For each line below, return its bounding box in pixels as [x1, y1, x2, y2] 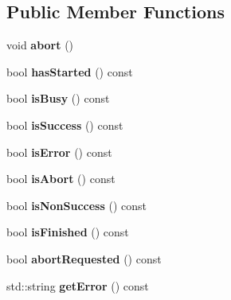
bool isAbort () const [6, 170, 115, 187]
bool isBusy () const [6, 90, 110, 107]
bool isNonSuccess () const [6, 197, 147, 213]
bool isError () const [6, 143, 112, 160]
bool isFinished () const [6, 224, 129, 240]
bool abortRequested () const [6, 250, 162, 267]
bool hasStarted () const [6, 63, 133, 80]
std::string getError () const [6, 277, 149, 294]
